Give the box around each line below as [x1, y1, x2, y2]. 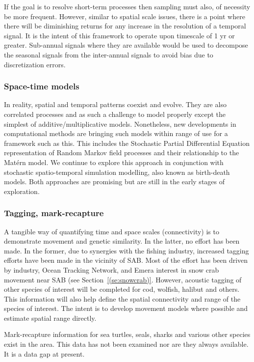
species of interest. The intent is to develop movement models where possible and [4, 303, 248, 313]
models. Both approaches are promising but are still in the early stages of [4, 176, 225, 187]
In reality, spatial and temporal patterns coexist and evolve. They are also [4, 99, 227, 110]
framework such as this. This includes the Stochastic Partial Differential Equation [4, 138, 250, 148]
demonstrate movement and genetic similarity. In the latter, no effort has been [4, 236, 240, 246]
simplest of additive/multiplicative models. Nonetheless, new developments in [4, 118, 236, 129]
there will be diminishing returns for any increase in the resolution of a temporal [4, 21, 246, 31]
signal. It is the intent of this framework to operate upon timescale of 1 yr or [4, 30, 235, 40]
